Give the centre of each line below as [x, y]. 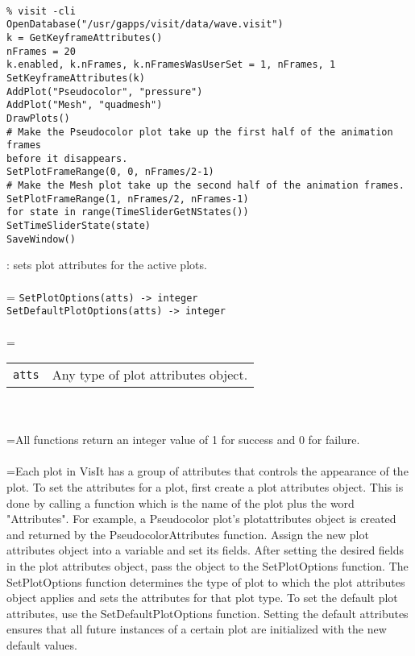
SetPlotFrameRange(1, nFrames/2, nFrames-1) [128, 199]
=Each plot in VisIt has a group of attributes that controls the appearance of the [207, 471]
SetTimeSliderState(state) [79, 226]
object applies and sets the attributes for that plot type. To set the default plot [202, 598]
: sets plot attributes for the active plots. [107, 265]
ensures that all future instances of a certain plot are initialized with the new [197, 629]
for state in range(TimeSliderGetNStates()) [128, 212]
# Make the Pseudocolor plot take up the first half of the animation [200, 132]
